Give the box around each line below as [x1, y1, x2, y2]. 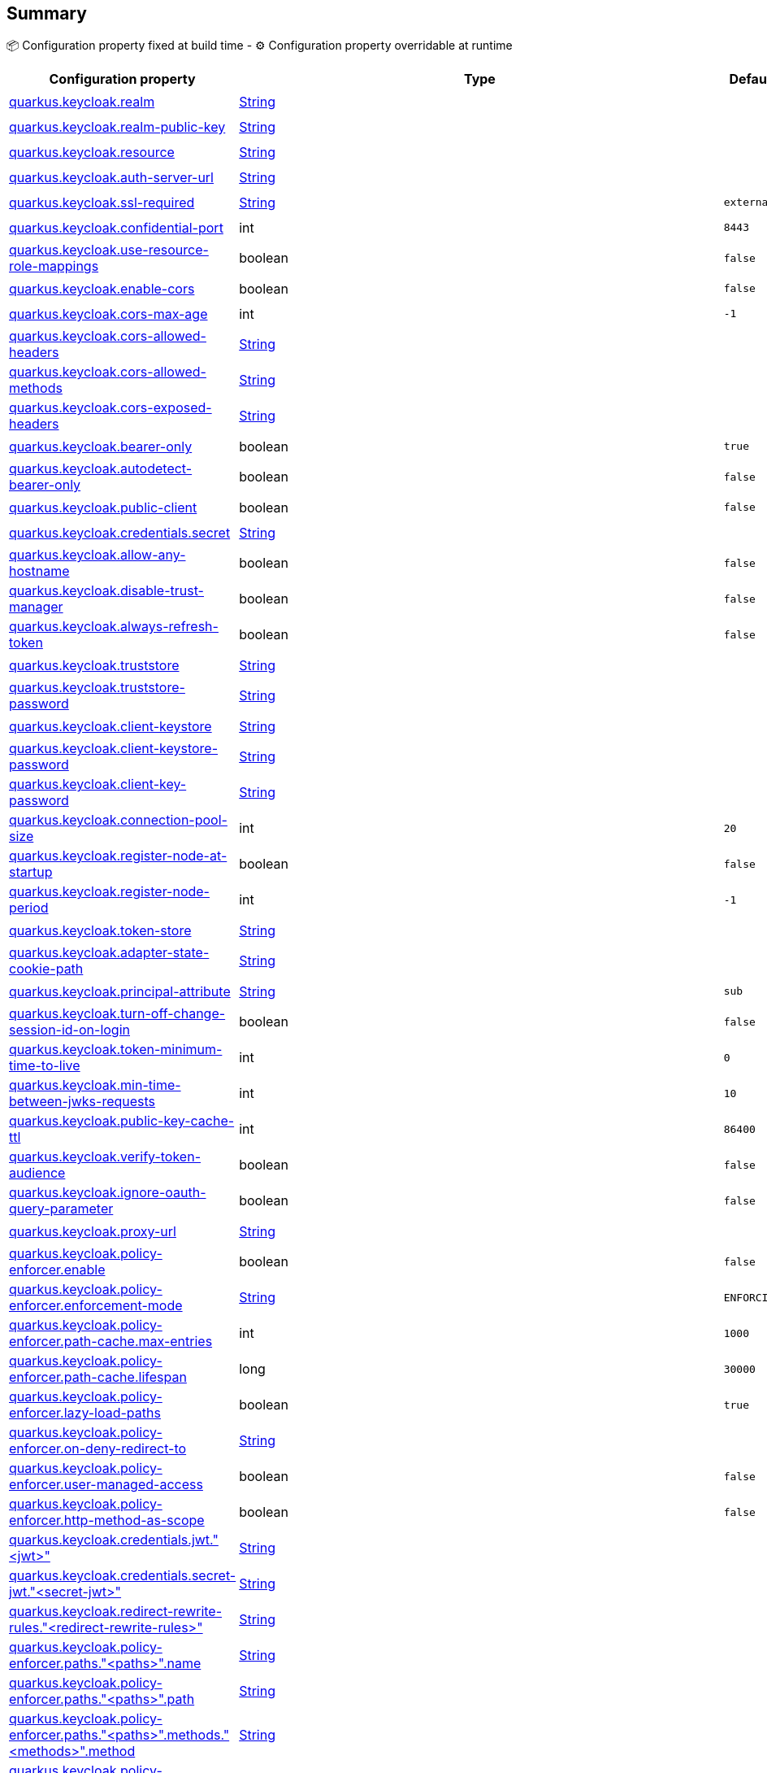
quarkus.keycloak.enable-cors [9, 280, 195, 297]
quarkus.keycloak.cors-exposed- [9, 399, 212, 416]
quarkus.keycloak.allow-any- [9, 547, 186, 564]
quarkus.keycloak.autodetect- [9, 460, 193, 477]
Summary [6, 3, 87, 24]
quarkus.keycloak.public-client [9, 499, 197, 516]
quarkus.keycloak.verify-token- [9, 1148, 201, 1165]
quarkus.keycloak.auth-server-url [9, 168, 214, 185]
